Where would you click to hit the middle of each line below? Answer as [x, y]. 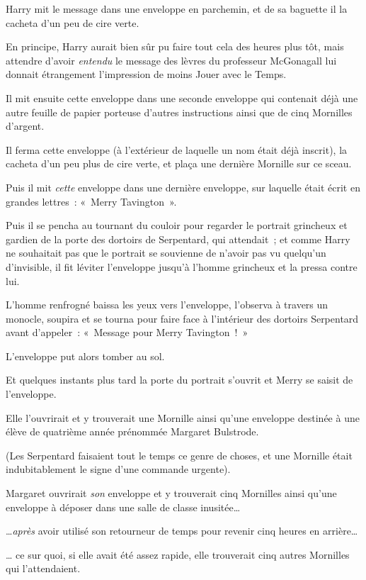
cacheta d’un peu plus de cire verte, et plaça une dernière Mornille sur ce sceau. [179, 163]
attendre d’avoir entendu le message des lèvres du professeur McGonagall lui [171, 60]
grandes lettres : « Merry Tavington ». [91, 201]
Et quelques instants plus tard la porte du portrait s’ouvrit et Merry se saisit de [179, 380]
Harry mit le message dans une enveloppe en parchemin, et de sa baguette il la [177, 9]
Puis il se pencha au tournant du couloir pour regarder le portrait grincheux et [177, 225]
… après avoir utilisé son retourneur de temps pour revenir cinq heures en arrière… [182, 531]
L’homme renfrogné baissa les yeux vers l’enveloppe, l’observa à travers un [167, 305]
